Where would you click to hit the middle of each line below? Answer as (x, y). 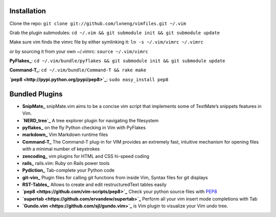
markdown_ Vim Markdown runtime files (65, 134)
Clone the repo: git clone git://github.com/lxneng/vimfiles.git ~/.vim (98, 23)
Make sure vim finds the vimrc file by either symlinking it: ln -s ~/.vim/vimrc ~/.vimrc (107, 42)
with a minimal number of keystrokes (61, 149)
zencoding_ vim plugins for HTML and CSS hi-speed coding (86, 156)
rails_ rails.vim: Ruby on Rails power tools (66, 163)
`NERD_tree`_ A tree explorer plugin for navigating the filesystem (90, 120)
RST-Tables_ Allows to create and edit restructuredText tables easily (95, 185)
